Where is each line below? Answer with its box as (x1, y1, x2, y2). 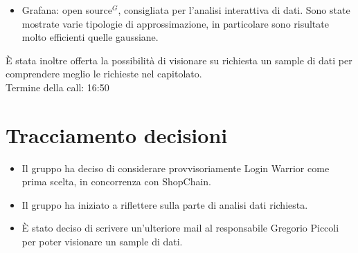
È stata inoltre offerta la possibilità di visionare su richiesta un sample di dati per (6, 53, 352, 67)
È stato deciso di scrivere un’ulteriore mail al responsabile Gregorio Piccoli (21, 221, 339, 235)
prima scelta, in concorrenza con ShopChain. (21, 174, 212, 189)
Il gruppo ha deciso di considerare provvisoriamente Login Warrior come (21, 160, 330, 175)
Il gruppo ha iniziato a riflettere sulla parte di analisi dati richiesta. (21, 197, 308, 212)
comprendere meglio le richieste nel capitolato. (6, 66, 202, 81)
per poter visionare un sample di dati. (21, 234, 183, 249)
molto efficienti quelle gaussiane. (21, 30, 159, 44)
